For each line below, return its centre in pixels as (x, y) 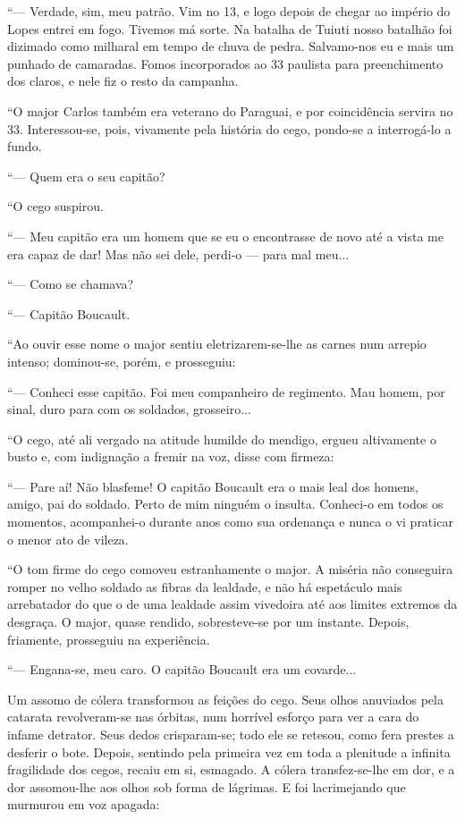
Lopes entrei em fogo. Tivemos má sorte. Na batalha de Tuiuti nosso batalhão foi (230, 28)
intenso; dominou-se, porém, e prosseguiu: (122, 361)
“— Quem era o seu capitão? (86, 176)
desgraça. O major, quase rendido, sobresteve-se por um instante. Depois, (208, 622)
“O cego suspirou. (55, 206)
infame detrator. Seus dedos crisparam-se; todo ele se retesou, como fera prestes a (231, 734)
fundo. (25, 146)
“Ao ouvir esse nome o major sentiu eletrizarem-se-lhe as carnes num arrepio (217, 344)
